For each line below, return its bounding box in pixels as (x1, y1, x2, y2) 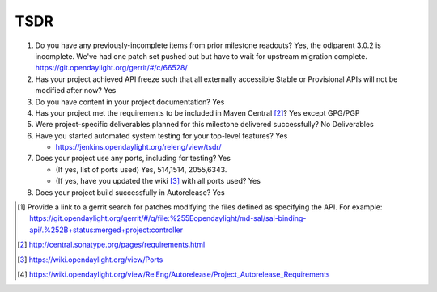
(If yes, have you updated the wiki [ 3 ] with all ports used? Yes (55, 176, 261, 186)
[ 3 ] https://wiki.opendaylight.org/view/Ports (17, 255, 163, 264)
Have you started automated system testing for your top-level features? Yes (35, 130, 288, 141)
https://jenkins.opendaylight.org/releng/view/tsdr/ (55, 142, 222, 152)
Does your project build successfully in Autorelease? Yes (35, 187, 226, 197)
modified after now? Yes (35, 86, 117, 95)
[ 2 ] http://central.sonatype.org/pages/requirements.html (17, 239, 206, 250)
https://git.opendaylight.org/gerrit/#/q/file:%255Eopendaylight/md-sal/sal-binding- (29, 214, 307, 223)
